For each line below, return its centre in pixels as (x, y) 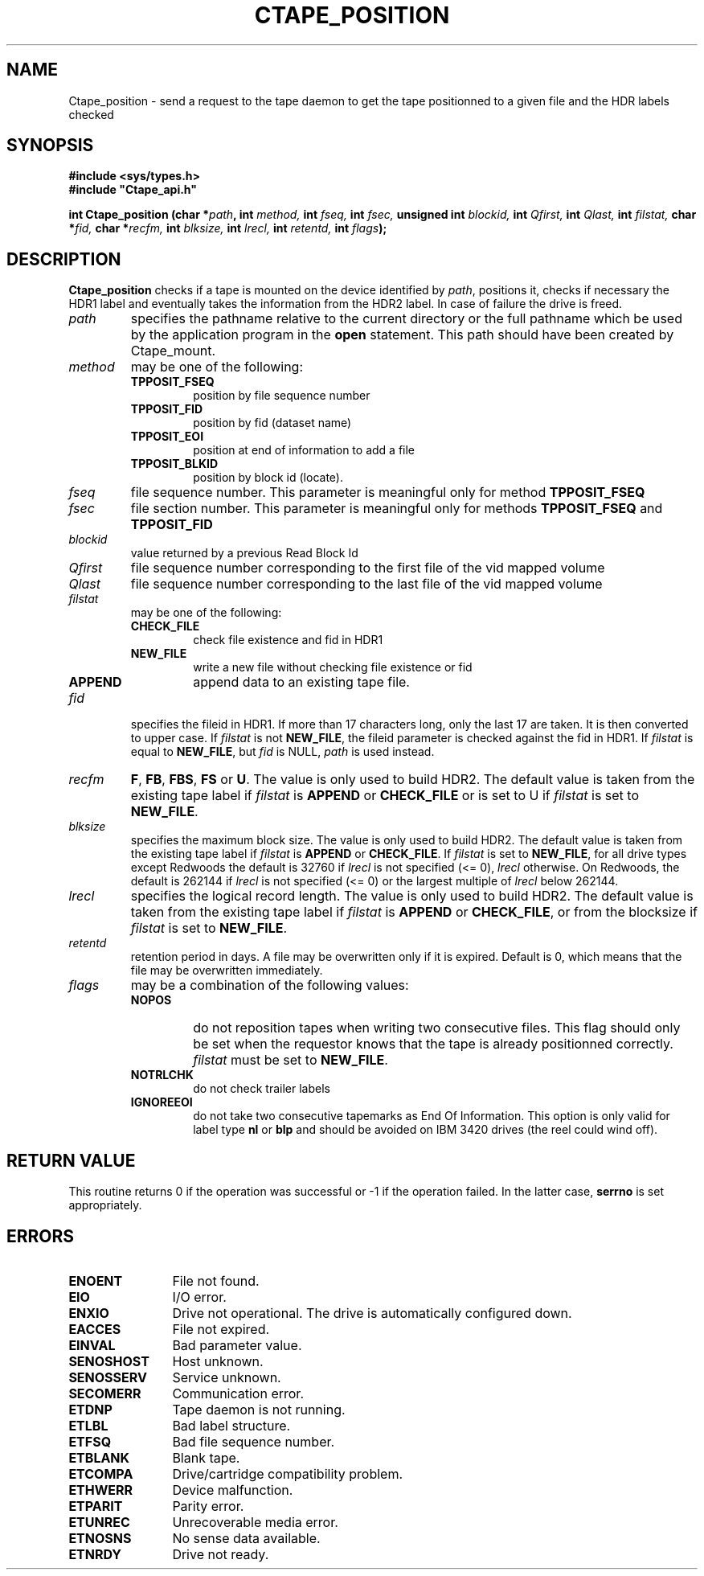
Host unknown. (218, 1361)
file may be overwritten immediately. (227, 971)
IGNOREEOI (162, 1102)
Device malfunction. (233, 1490)
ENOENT (96, 1280)
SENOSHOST (109, 1361)
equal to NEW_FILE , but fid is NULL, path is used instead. (282, 752)
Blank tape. (206, 1457)
